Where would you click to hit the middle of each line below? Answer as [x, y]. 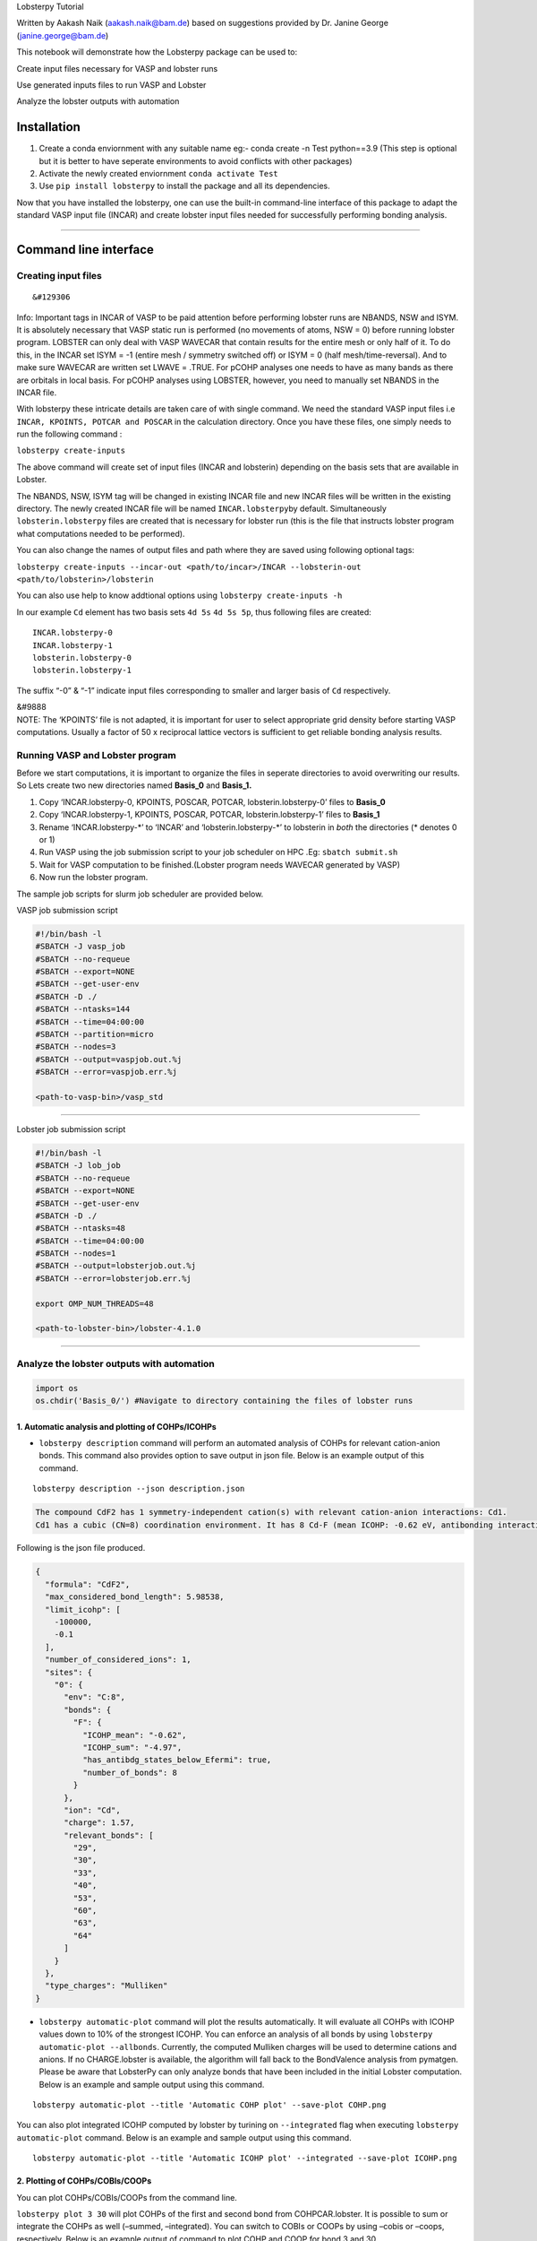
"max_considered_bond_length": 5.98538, [135, 1597]
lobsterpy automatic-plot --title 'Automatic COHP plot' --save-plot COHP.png [209, 2105]
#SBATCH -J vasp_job [80, 947]
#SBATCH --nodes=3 [76, 1047]
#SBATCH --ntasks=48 [80, 1229]
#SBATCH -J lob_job [78, 1166]
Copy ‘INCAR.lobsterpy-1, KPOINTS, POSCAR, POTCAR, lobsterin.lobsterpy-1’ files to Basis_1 [209, 815]
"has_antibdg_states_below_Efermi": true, [177, 1760]
